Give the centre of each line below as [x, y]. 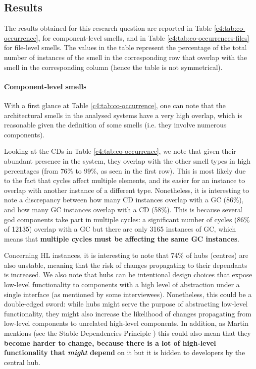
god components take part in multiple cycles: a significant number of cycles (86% [127, 219]
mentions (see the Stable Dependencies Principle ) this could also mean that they [128, 333]
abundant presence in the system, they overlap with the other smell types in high [127, 160]
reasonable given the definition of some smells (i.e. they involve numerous [115, 125]
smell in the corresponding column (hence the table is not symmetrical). [113, 67]
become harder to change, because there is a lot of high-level [110, 342]
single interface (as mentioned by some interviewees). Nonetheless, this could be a [128, 294]
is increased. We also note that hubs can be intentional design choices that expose [128, 275]
